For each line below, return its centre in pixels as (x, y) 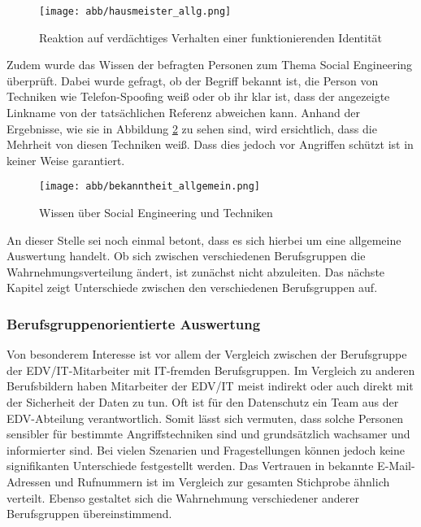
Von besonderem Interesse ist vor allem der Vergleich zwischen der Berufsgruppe (207, 354)
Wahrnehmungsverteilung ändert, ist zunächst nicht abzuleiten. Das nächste (196, 271)
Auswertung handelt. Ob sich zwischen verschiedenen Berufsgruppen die (186, 256)
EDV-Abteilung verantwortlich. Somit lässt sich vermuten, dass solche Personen (205, 418)
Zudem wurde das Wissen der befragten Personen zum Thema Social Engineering (210, 65)
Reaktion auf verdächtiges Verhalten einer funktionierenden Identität (211, 37)
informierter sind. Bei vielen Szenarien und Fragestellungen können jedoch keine (206, 449)
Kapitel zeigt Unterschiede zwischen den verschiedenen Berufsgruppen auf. (192, 287)
